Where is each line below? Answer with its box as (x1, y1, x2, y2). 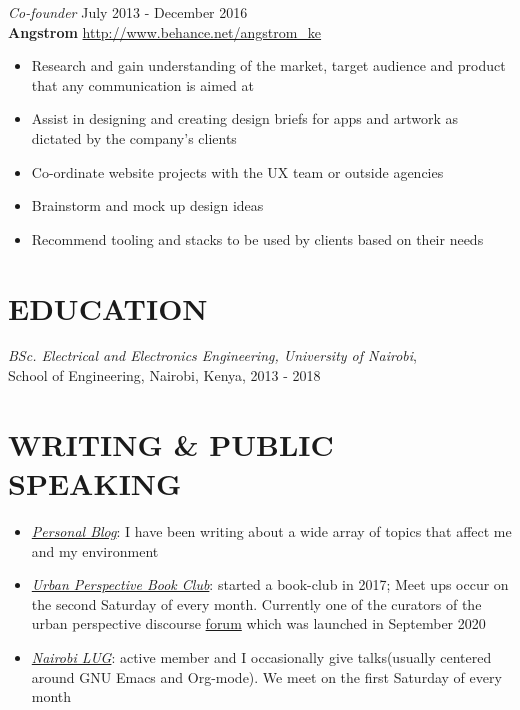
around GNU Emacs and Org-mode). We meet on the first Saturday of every (31, 666, 502, 687)
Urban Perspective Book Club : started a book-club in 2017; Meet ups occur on (31, 574, 509, 595)
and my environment (31, 540, 159, 561)
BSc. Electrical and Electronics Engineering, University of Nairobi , (8, 345, 417, 366)
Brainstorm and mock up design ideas (31, 195, 264, 216)
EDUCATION (8, 287, 208, 328)
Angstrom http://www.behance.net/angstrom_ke (8, 21, 322, 42)
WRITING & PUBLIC (8, 423, 334, 464)
